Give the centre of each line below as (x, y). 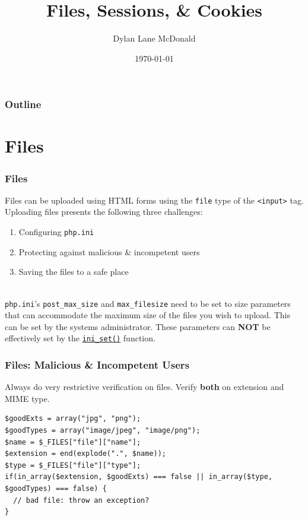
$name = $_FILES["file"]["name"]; (73, 442)
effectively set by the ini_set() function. (80, 338)
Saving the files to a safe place (74, 272)
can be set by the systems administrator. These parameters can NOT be (138, 326)
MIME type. (27, 398)
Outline (23, 104)
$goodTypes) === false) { (56, 488)
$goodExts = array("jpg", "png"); (73, 419)
